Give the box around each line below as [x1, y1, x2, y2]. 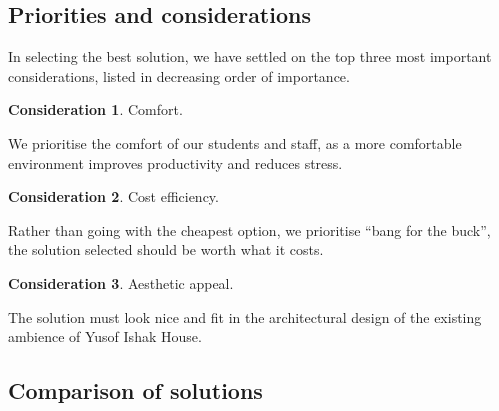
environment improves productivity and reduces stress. [8, 152, 343, 173]
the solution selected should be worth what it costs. [8, 239, 324, 260]
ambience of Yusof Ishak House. [8, 326, 202, 347]
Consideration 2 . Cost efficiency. [8, 186, 219, 207]
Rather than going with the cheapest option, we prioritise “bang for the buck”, [8, 219, 491, 240]
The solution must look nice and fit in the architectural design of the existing [8, 306, 482, 327]
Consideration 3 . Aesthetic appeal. [8, 272, 234, 293]
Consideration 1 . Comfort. [8, 99, 183, 120]
